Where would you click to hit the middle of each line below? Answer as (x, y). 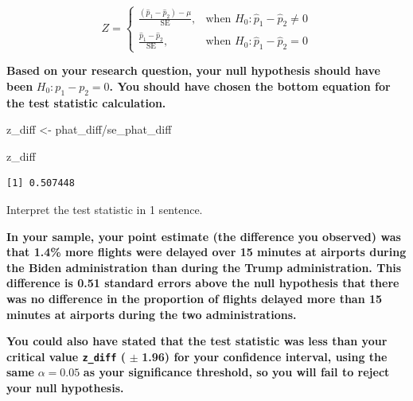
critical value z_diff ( (66, 356)
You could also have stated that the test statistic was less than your (197, 341)
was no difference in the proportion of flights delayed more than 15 (195, 299)
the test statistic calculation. (86, 102)
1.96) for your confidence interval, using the (265, 356)
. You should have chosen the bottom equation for (250, 86)
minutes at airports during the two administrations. (152, 314)
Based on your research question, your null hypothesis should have (193, 70)
